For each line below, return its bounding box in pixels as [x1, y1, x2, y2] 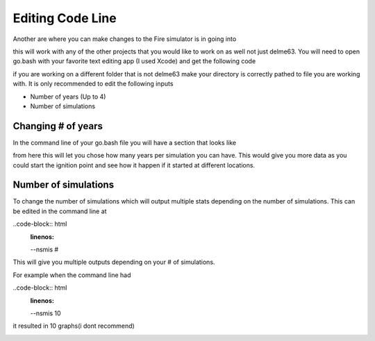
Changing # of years [12, 120, 103, 132]
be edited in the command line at [12, 207, 107, 215]
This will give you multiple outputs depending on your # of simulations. [12, 258, 215, 267]
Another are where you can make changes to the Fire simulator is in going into [12, 35, 237, 43]
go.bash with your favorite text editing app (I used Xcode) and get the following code [12, 57, 256, 65]
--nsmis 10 [30, 309, 62, 317]
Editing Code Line [12, 10, 117, 26]
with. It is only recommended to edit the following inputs [12, 80, 174, 88]
